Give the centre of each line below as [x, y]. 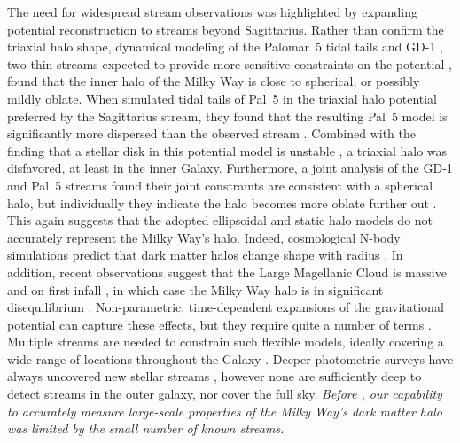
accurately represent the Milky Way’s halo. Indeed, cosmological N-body [204, 237]
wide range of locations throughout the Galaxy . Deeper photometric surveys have [230, 358]
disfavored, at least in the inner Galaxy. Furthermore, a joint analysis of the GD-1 [230, 168]
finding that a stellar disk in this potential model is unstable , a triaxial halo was [227, 150]
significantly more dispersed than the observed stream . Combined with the [211, 133]
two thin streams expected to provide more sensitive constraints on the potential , [230, 63]
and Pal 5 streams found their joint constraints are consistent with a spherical [220, 185]
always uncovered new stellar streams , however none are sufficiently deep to [214, 376]
